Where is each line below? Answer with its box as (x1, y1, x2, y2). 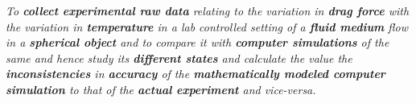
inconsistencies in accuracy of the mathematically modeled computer (6, 65, 385, 82)
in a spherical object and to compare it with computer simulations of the (6, 34, 389, 51)
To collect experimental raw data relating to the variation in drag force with (6, 2, 410, 19)
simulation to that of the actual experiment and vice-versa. (6, 80, 316, 97)
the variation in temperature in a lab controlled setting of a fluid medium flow (6, 18, 409, 35)
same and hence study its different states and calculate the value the (6, 49, 352, 66)
